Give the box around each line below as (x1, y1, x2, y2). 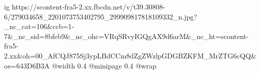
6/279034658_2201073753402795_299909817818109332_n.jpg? (4, 11, 197, 21)
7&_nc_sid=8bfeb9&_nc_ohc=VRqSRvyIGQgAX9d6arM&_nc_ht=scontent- (4, 30, 249, 41)
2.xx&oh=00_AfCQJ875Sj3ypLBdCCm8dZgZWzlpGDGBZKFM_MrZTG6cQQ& (4, 50, 256, 60)
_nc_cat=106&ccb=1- (4, 21, 74, 31)
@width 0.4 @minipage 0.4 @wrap (52, 60, 157, 70)
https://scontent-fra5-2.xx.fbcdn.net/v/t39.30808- (12, 1, 165, 11)
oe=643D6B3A (4, 60, 50, 70)
